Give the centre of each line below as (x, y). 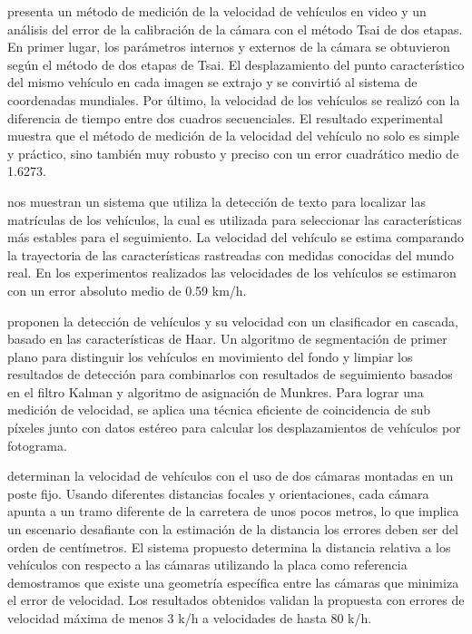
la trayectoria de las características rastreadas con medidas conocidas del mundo (231, 254)
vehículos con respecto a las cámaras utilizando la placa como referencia (207, 565)
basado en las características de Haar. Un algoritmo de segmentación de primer (227, 339)
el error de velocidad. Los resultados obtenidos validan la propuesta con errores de (236, 600)
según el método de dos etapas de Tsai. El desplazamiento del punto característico (236, 64)
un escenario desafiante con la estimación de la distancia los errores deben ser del (233, 529)
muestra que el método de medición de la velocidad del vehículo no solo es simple (234, 136)
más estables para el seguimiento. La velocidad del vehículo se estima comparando (236, 237)
